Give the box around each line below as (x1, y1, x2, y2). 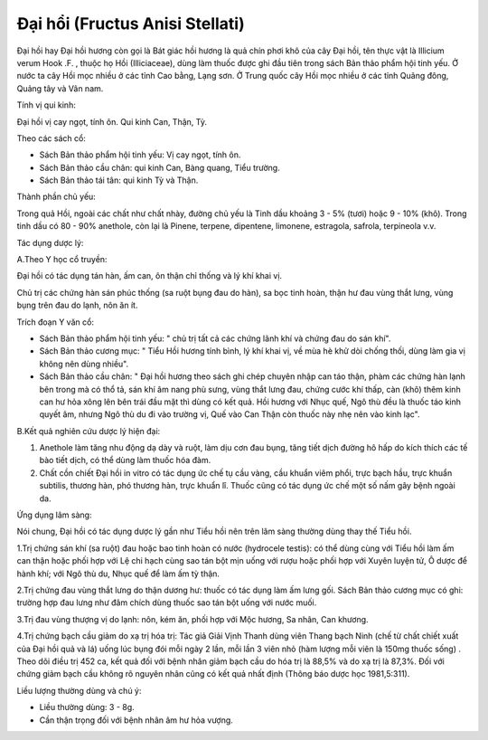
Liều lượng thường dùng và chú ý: (16, 685, 142, 696)
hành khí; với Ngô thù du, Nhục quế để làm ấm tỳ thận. (16, 568, 221, 579)
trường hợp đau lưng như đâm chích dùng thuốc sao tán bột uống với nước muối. (16, 597, 317, 608)
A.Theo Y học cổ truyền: (16, 254, 108, 265)
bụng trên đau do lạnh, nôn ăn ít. (16, 299, 138, 311)
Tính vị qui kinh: (16, 100, 76, 110)
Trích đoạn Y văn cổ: (16, 317, 95, 327)
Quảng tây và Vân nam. (16, 82, 104, 94)
